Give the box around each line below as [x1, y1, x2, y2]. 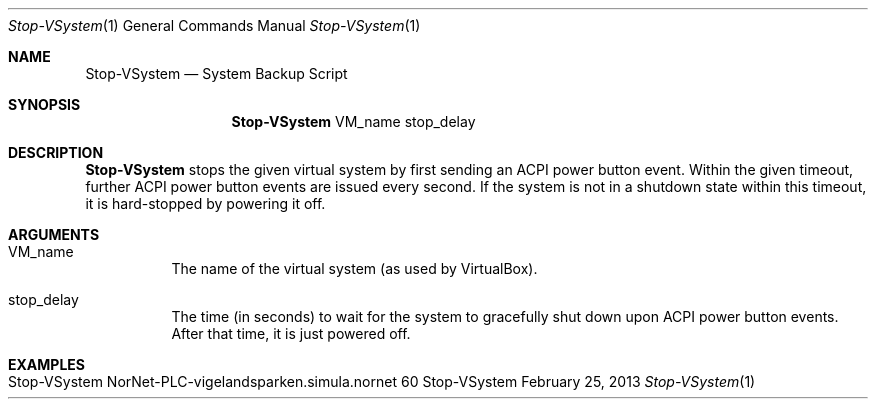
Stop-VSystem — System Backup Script [85, 65, 348, 82]
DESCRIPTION [8, 144, 104, 161]
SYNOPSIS [8, 96, 81, 113]
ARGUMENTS [8, 226, 100, 243]
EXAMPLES [8, 356, 85, 373]
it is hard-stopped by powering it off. [85, 195, 326, 212]
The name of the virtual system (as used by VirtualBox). [171, 260, 538, 277]
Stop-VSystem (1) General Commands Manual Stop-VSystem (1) [8, 17, 421, 34]
